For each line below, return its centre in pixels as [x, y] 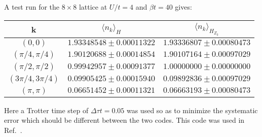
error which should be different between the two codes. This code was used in [124, 120]
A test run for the [32, 7]
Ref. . [13, 130]
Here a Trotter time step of [46, 110]
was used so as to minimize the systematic [192, 110]
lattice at [93, 7]
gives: [183, 7]
